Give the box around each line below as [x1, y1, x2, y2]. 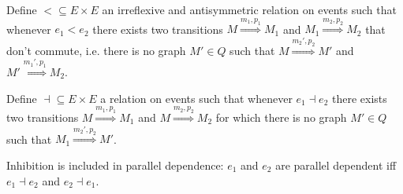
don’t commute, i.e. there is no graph [6, 42, 186, 58]
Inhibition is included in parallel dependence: [6, 156, 224, 173]
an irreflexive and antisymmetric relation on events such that [102, 2, 397, 17]
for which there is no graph [215, 108, 347, 125]
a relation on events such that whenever [100, 90, 293, 106]
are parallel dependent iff [275, 156, 397, 173]
